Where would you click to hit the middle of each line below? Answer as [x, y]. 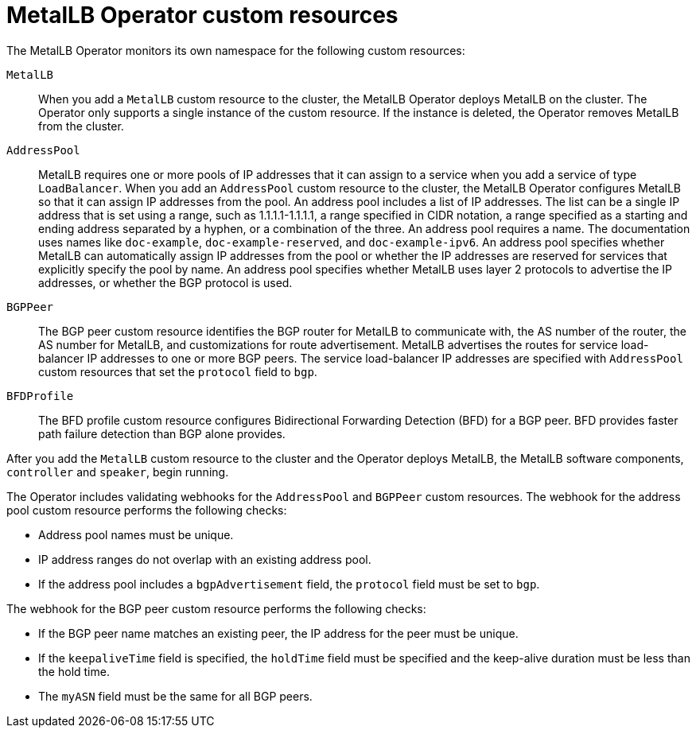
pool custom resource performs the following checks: [147, 510]
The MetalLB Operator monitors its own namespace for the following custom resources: [236, 50]
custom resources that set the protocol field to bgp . [178, 371]
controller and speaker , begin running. [118, 472]
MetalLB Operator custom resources [202, 15]
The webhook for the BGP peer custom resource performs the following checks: [216, 608]
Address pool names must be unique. [136, 534]
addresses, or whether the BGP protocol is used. [165, 282]
